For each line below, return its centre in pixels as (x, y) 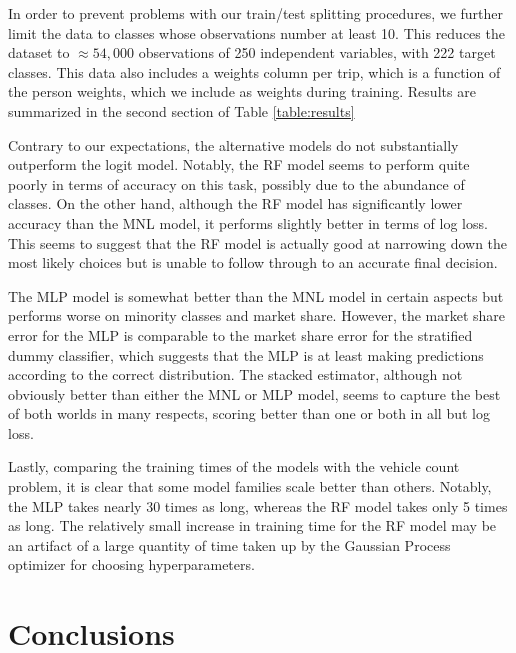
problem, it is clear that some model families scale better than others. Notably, (250, 486)
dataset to (39, 52)
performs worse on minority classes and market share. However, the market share (257, 315)
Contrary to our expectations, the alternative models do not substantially (233, 144)
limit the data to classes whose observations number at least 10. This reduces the (256, 32)
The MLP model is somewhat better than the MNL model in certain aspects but (256, 295)
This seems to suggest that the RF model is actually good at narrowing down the (258, 242)
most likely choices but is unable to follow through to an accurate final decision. (253, 262)
